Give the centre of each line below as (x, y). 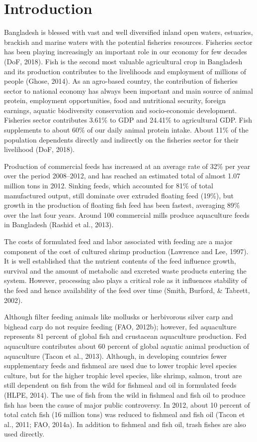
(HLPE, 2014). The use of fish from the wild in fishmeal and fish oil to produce (125, 394)
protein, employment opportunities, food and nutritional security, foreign (115, 100)
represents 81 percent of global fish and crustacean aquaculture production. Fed (125, 336)
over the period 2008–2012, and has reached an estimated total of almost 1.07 (122, 176)
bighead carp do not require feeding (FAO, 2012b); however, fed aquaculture (120, 326)
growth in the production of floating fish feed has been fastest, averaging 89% (122, 205)
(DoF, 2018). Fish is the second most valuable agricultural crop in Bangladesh (123, 61)
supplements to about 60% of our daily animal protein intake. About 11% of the (126, 130)
